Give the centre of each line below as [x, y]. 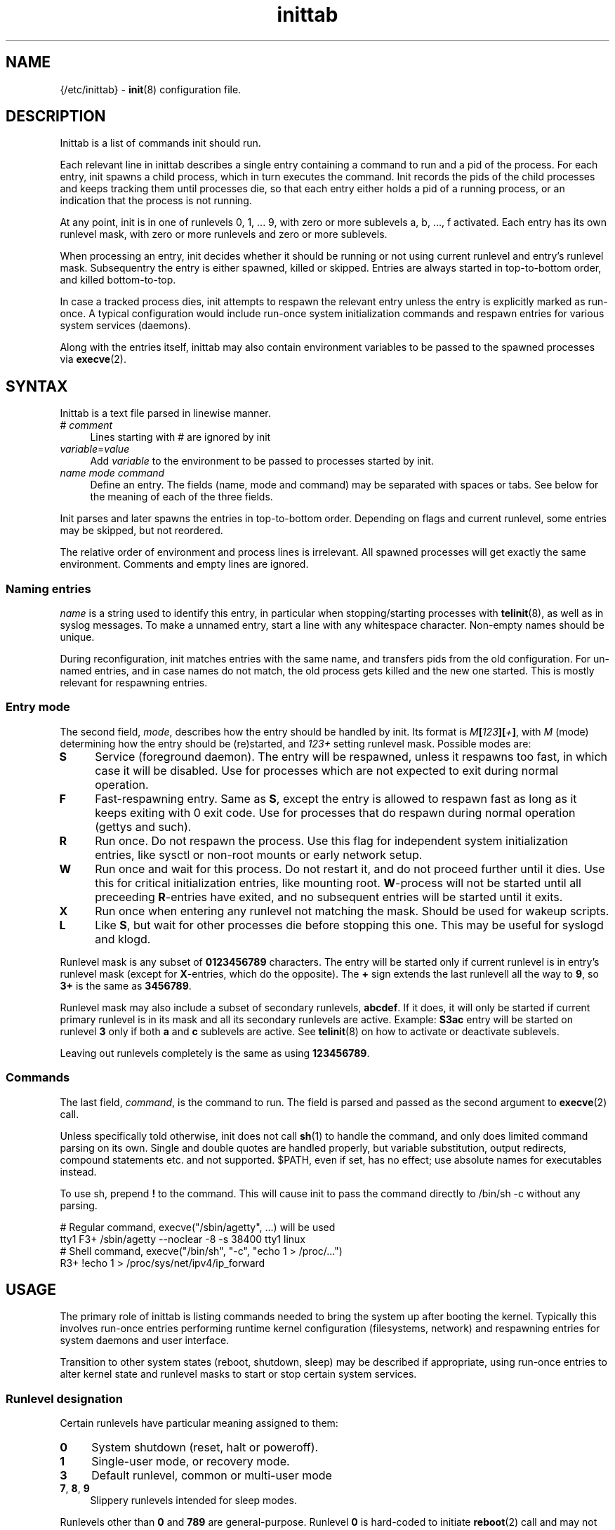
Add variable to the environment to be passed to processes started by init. [262, 461]
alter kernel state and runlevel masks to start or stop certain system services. [238, 1374]
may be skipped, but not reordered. [141, 531]
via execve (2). [93, 359]
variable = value [95, 449]
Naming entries [48, 588]
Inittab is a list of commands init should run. [160, 143]
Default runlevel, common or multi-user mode [212, 1476]
